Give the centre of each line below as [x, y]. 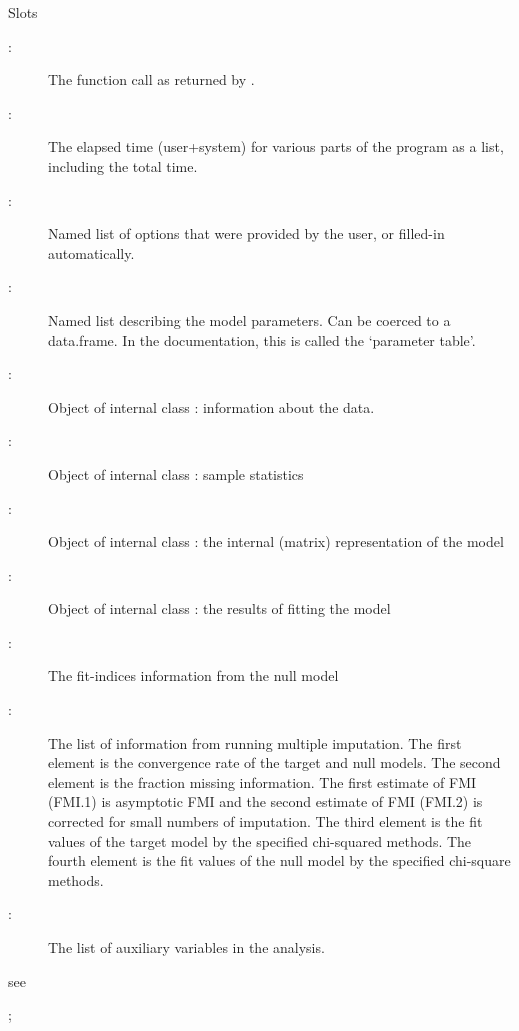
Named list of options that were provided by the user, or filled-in [246, 233]
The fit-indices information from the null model [193, 675]
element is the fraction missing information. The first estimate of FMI [262, 781]
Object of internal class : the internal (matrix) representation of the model [276, 541]
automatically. [91, 252]
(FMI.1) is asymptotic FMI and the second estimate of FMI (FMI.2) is [265, 801]
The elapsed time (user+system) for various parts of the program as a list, [276, 146]
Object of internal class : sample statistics [176, 473]
